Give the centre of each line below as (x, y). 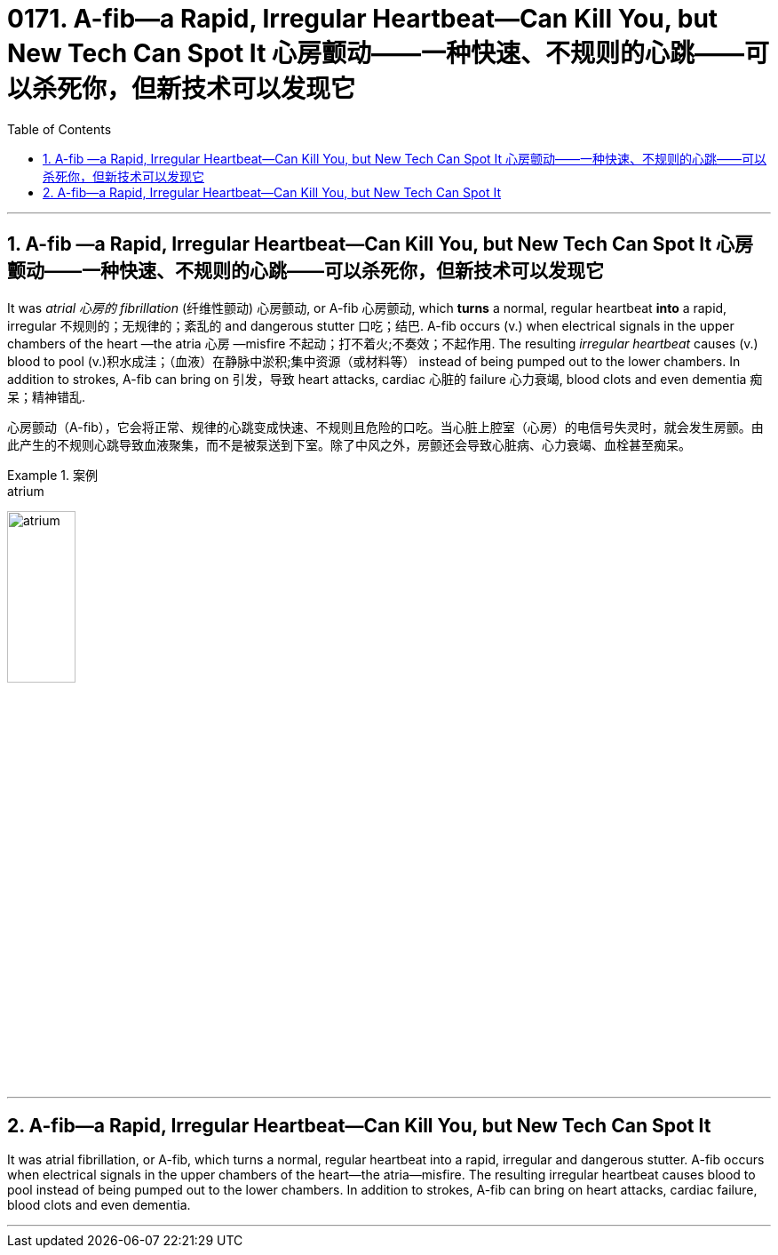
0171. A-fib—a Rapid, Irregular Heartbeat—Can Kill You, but (363, 19)
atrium (26, 491)
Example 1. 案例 (52, 475)
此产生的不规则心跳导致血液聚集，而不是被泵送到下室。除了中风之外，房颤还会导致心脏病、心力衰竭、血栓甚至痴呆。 (349, 444)
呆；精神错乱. (47, 396)
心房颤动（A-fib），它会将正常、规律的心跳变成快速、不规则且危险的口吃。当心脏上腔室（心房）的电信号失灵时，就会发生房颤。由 (385, 427)
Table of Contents (60, 129)
